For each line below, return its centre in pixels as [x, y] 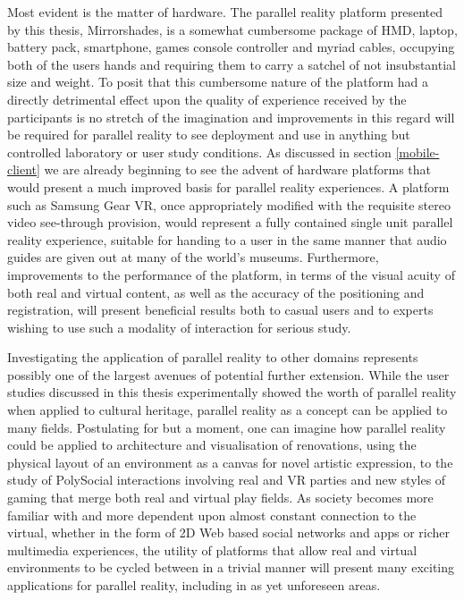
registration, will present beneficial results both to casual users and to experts [220, 310]
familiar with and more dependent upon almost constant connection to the [212, 515]
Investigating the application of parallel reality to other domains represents [213, 357]
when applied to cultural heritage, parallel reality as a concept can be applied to [228, 410]
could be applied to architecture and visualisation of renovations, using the [212, 445]
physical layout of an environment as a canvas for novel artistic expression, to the [230, 462]
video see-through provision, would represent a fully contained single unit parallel [230, 222]
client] [24, 169]
